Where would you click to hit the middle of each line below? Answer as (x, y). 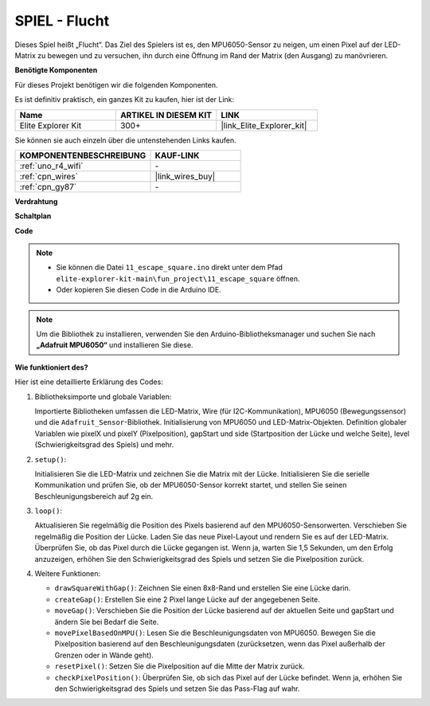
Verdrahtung (36, 201)
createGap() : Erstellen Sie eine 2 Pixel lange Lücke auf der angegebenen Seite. (187, 599)
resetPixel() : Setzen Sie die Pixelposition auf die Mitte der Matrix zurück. (180, 666)
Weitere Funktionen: (68, 574)
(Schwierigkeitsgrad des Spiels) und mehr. (104, 445)
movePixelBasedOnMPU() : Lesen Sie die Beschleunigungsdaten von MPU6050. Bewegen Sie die (215, 633)
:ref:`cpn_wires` (49, 176)
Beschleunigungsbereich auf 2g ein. (94, 496)
